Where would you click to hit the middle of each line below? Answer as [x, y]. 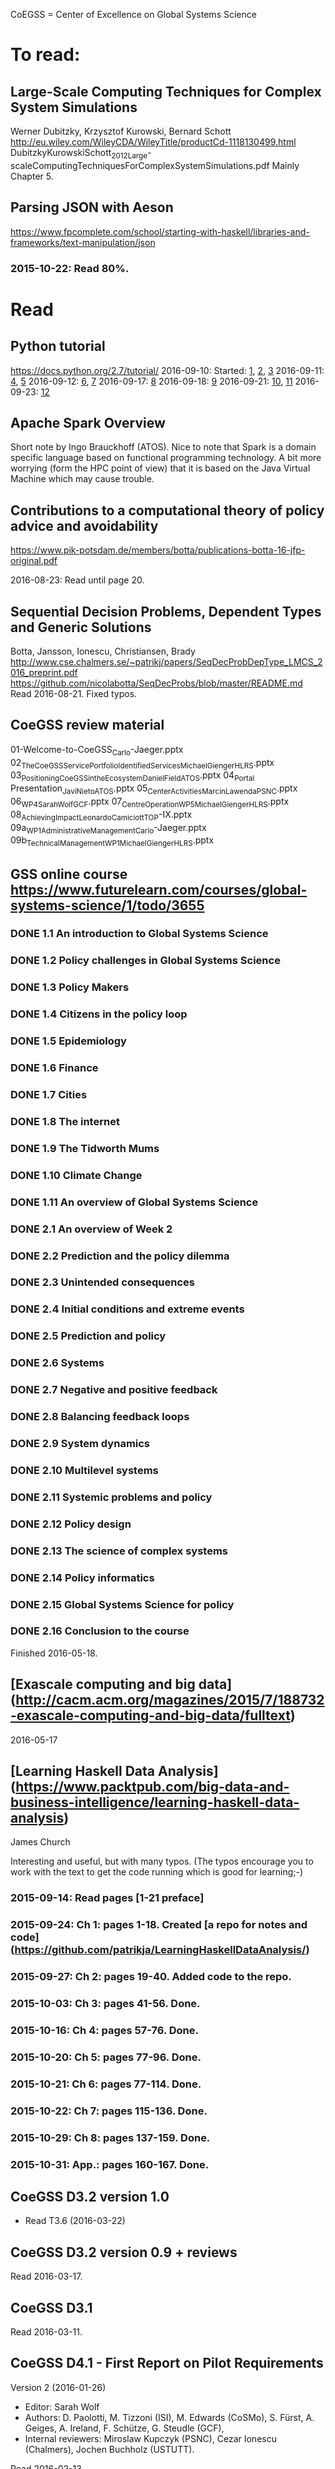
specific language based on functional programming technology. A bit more [166, 458]
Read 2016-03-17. [46, 2276]
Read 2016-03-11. [46, 2332]
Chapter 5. [32, 176]
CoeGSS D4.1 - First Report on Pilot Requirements [167, 2363]
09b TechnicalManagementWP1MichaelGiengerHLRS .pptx [112, 841]
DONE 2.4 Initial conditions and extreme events [127, 1309]
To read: [45, 55]
